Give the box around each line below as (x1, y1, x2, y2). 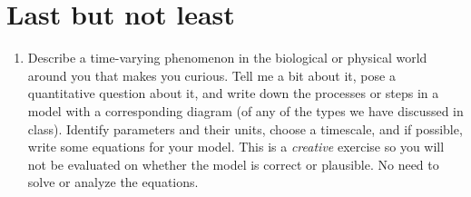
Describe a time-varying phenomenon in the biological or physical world (27, 48, 427, 67)
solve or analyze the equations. (27, 172, 199, 192)
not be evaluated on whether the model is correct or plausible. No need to (27, 154, 439, 173)
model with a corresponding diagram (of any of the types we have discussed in (27, 101, 464, 120)
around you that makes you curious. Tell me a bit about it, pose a (27, 65, 396, 84)
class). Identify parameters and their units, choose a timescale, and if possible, (27, 119, 463, 138)
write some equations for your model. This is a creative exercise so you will (27, 137, 445, 156)
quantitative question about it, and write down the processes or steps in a (27, 84, 439, 103)
